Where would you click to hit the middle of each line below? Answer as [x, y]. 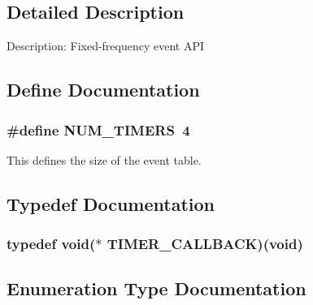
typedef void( [51, 244]
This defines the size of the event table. [104, 159]
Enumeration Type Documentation [156, 288]
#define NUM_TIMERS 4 [98, 129]
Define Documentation [103, 90]
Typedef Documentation [111, 203]
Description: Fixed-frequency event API [106, 46]
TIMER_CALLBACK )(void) [205, 244]
